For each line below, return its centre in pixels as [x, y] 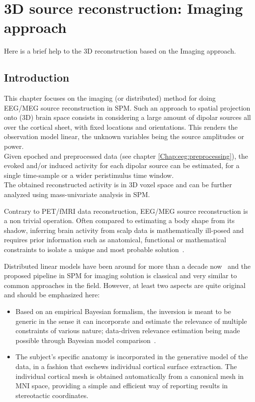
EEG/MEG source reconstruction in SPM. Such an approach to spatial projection [127, 107]
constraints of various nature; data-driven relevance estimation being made [128, 330]
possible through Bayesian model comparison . [86, 340]
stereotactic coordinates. [52, 395]
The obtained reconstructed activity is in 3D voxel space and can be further [118, 185]
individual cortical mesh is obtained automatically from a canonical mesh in [129, 376]
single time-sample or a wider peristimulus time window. [89, 175]
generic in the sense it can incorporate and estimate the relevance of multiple [131, 321]
